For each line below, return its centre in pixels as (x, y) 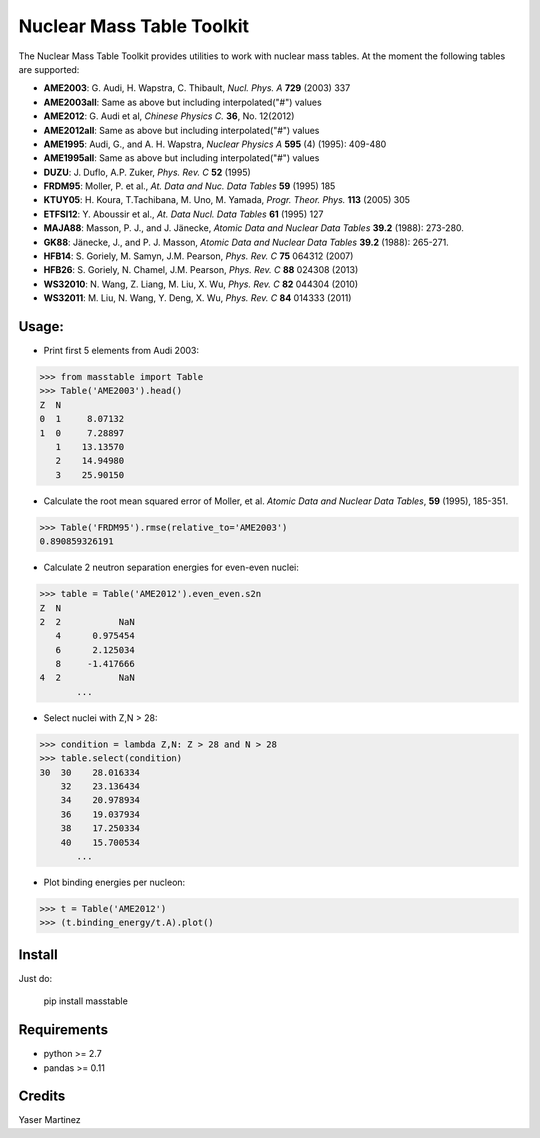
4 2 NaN (87, 678)
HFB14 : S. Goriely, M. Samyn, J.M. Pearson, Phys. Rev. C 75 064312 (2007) (198, 256)
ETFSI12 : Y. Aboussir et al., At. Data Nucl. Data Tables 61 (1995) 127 (183, 214)
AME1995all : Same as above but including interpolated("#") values (181, 158)
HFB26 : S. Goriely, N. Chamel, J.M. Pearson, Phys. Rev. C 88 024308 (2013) (201, 270)
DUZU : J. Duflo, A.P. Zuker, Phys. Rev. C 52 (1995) (147, 172)
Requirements (63, 1030)
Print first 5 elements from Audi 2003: (121, 351)
